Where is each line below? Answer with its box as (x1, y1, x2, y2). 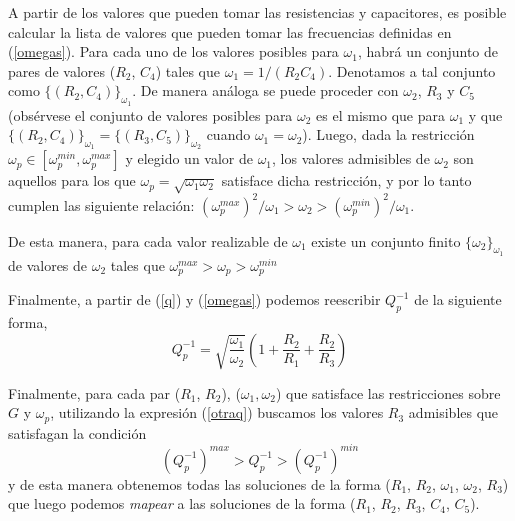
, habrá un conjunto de (357, 41, 499, 62)
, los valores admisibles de (272, 148, 430, 169)
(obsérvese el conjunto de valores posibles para (8, 104, 293, 125)
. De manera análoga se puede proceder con (132, 80, 399, 101)
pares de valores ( (8, 60, 116, 81)
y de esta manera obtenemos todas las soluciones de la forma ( (8, 473, 391, 494)
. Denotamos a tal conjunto (328, 60, 496, 81)
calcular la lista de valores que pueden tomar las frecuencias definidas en (8, 21, 452, 42)
